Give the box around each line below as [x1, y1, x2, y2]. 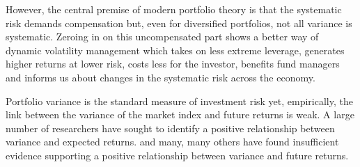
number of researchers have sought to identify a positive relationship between [6, 120, 335, 135]
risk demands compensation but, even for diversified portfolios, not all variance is [6, 15, 352, 30]
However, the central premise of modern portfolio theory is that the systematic [6, 2, 342, 16]
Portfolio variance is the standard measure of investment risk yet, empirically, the [6, 93, 353, 108]
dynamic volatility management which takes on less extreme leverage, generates [6, 42, 345, 57]
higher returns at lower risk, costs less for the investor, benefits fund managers [6, 56, 340, 71]
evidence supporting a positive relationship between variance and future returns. [6, 148, 349, 162]
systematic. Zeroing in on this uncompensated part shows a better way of [6, 29, 319, 44]
